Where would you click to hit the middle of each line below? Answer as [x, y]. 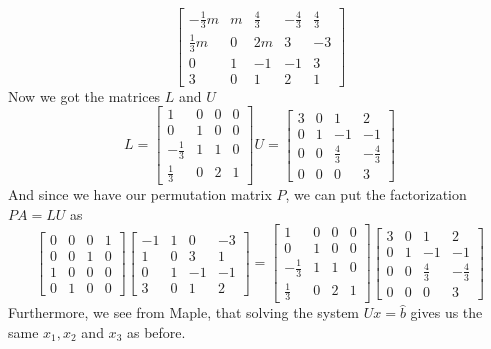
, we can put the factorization [376, 194]
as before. [156, 331]
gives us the [446, 312]
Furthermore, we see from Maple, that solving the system [184, 312]
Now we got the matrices [84, 95]
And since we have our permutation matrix [140, 194]
